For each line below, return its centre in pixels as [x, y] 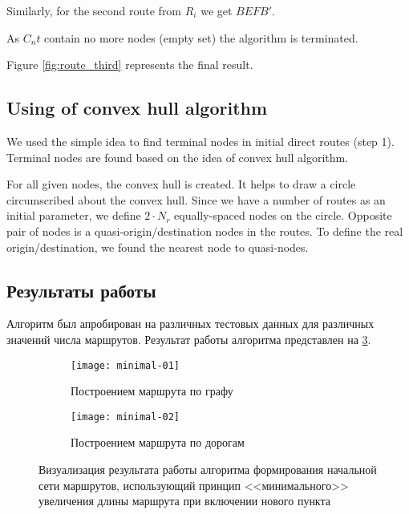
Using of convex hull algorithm [137, 108]
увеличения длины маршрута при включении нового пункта [184, 501]
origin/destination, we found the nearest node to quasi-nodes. [158, 247]
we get [217, 10]
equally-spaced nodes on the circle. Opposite [283, 215]
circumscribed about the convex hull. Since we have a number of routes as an [196, 199]
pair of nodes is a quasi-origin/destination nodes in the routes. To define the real [205, 231]
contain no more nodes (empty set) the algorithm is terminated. [201, 37]
